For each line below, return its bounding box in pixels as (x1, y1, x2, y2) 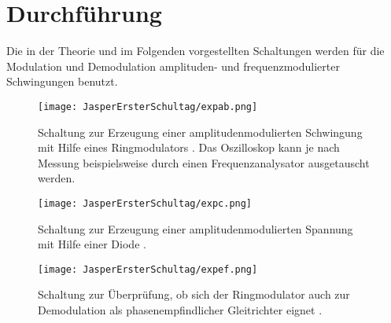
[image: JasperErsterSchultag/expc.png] (38, 197, 253, 209)
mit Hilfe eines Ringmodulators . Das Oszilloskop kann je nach (38, 139, 340, 156)
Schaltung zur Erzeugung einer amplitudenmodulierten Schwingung (38, 123, 363, 140)
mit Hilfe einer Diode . (38, 236, 146, 252)
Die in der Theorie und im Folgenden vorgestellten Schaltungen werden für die (6, 42, 385, 59)
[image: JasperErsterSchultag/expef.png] (38, 263, 258, 275)
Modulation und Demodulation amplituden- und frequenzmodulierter (6, 57, 340, 74)
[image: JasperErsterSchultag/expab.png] (38, 101, 258, 112)
